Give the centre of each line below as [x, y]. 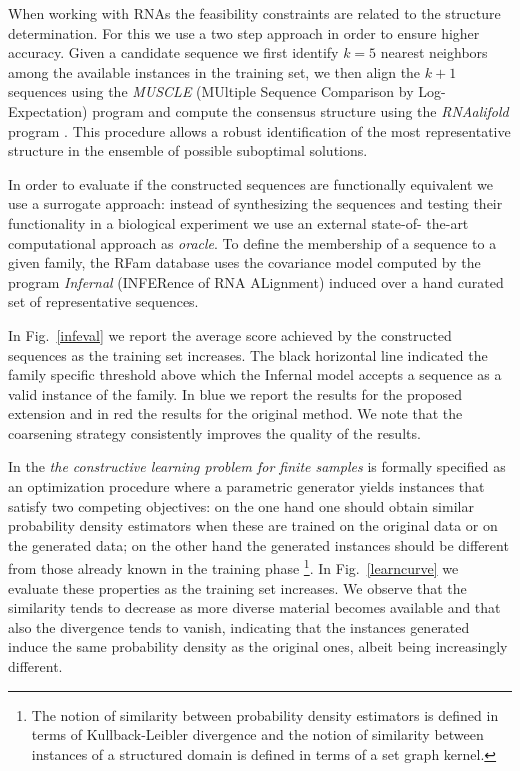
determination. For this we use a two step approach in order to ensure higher [244, 32]
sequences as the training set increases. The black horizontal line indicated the [248, 354]
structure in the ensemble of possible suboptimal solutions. [188, 150]
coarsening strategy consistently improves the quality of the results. [214, 432]
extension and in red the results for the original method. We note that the [235, 413]
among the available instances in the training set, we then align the [214, 71]
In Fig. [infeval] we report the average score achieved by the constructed [230, 334]
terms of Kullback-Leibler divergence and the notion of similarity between [257, 734]
